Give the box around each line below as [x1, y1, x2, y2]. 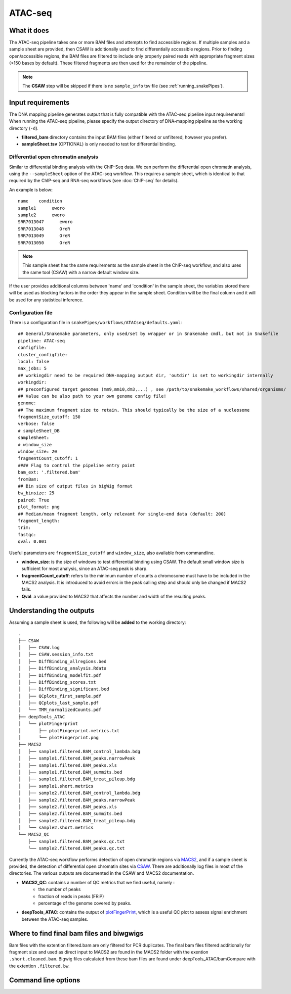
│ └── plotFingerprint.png [18, 735, 99, 741]
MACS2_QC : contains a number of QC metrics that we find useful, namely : [21, 879, 175, 885]
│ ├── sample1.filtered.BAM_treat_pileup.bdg [18, 776, 135, 782]
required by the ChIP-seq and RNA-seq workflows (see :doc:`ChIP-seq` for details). [9, 178, 179, 184]
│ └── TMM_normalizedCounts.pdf [18, 707, 101, 712]
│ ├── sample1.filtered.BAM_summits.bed [18, 769, 123, 775]
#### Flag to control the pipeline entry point [18, 463, 135, 468]
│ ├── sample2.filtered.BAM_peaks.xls [18, 804, 117, 809]
